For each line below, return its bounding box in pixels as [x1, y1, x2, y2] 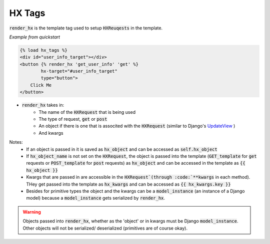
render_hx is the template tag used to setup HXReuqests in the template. [9, 25, 162, 31]
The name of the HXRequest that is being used [38, 109, 136, 115]
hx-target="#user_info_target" [40, 68, 117, 74]
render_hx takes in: [21, 102, 64, 108]
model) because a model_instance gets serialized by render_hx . [26, 195, 165, 201]
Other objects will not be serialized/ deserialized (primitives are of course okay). [22, 225, 187, 231]
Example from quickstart [9, 34, 60, 40]
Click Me [30, 82, 52, 88]
